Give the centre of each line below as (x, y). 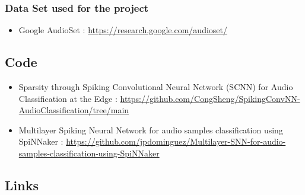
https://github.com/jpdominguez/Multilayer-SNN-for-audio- (176, 141)
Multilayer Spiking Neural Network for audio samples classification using (151, 130)
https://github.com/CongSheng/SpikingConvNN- (210, 98)
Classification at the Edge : (68, 98)
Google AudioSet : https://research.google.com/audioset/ (123, 30)
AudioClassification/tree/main (74, 110)
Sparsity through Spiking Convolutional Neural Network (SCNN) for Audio (156, 87)
